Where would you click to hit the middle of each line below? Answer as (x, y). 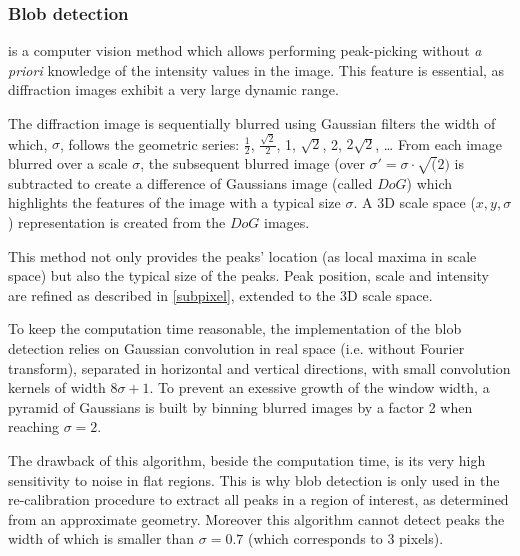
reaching (33, 426)
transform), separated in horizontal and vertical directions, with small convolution (259, 367)
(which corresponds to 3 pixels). (345, 538)
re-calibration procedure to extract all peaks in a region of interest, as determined (258, 499)
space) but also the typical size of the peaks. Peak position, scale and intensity (248, 275)
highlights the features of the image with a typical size (174, 202)
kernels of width (57, 387)
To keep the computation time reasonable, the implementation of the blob (235, 328)
